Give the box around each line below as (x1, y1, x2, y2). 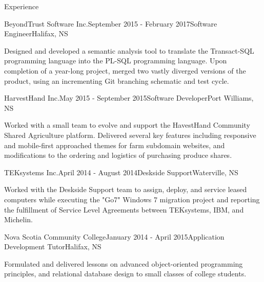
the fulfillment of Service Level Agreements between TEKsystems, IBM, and (4, 204, 244, 215)
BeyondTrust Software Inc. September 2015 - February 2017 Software (4, 18, 217, 29)
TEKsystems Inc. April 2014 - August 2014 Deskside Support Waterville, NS (4, 167, 238, 177)
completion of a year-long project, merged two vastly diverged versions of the (4, 65, 246, 76)
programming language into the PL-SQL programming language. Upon (4, 55, 227, 66)
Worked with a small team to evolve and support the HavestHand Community (4, 120, 250, 130)
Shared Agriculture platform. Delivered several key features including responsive (4, 129, 256, 140)
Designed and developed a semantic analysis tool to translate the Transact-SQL (4, 45, 254, 56)
